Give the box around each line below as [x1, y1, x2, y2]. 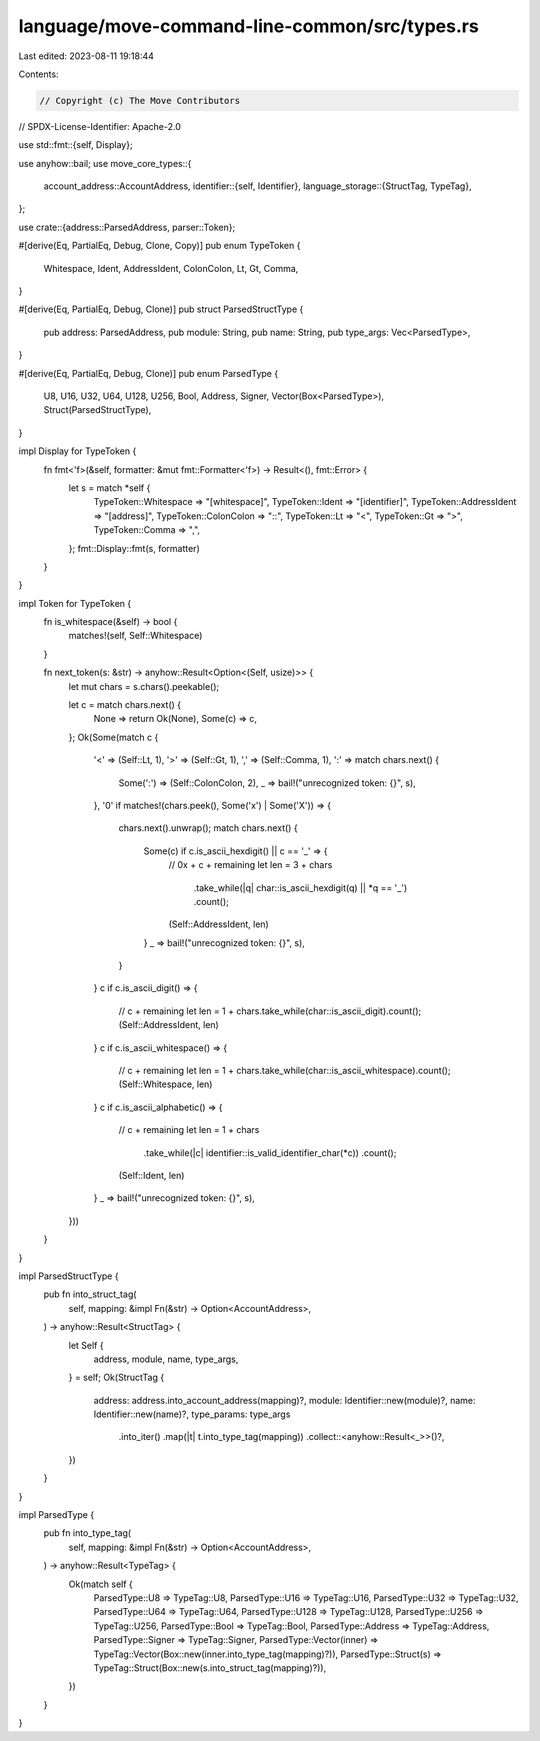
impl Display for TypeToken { [18, 445, 137, 457]
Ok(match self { [68, 1578, 134, 1590]
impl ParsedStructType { [18, 1270, 119, 1282]
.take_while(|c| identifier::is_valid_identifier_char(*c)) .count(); [143, 1146, 397, 1159]
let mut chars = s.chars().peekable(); [68, 680, 220, 692]
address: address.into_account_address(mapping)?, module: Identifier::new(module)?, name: [93, 1394, 476, 1406]
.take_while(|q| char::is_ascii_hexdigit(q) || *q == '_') [193, 881, 408, 894]
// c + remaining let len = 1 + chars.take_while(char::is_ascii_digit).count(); [118, 1005, 422, 1017]
